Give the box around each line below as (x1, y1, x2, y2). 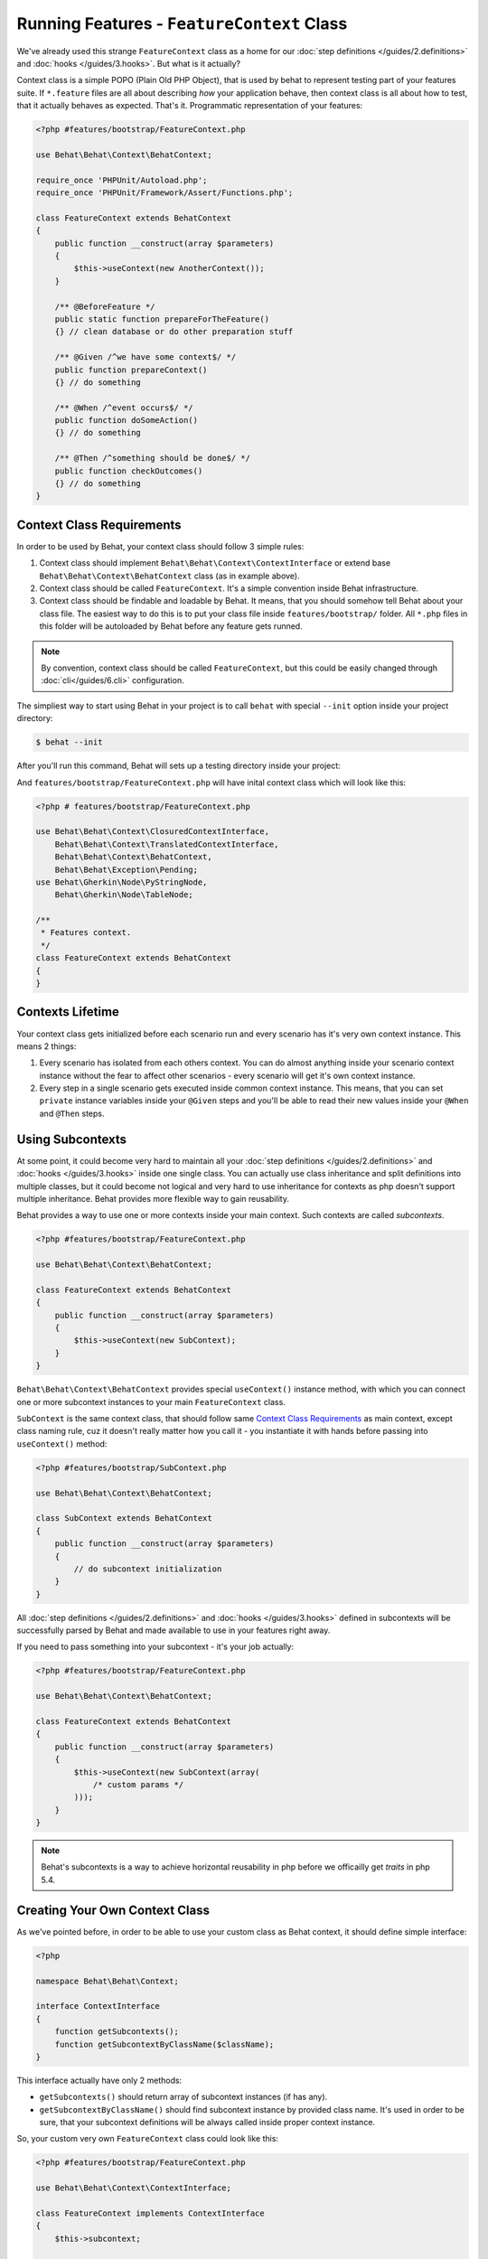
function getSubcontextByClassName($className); (54, 2039, 275, 2049)
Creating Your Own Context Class (16, 1902, 210, 1917)
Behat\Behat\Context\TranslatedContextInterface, (54, 839, 279, 849)
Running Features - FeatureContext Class (16, 14, 348, 33)
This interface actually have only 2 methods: (16, 2075, 183, 2086)
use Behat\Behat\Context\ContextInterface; (35, 2183, 232, 2193)
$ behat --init (35, 737, 103, 747)
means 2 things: (16, 1040, 77, 1052)
